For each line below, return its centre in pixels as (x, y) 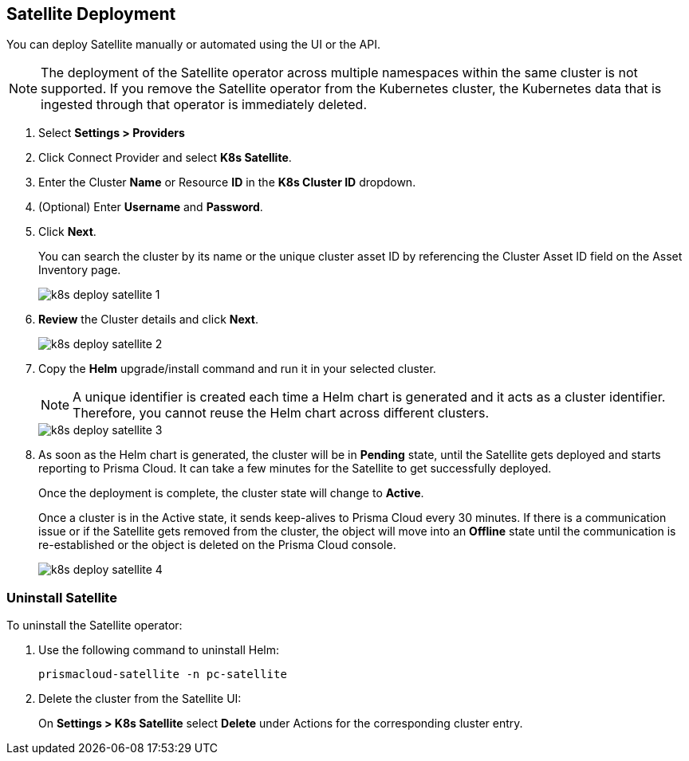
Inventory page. (80, 270)
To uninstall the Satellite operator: (94, 626)
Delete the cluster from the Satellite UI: (140, 699)
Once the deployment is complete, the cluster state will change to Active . (231, 493)
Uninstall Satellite (62, 597)
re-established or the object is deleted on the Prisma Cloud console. (217, 545)
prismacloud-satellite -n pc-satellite (163, 675)
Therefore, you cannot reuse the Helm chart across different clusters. (281, 413)
